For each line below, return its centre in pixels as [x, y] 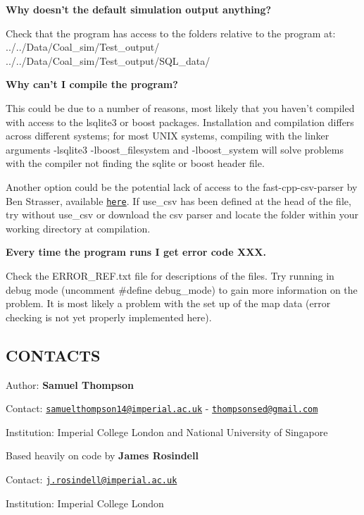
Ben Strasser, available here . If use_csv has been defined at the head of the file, [178, 200]
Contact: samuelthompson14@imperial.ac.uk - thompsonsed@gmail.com [162, 408]
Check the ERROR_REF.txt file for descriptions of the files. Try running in [170, 275]
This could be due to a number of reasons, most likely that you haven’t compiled [180, 107]
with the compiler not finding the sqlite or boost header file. [135, 163]
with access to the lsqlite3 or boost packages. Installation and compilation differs [180, 122]
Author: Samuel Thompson [70, 384]
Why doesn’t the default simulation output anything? [139, 9]
